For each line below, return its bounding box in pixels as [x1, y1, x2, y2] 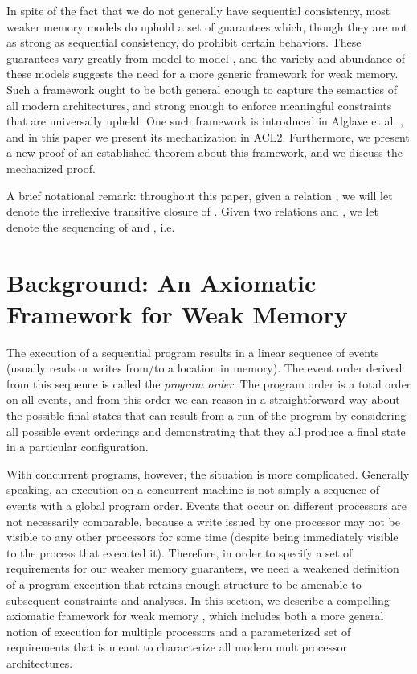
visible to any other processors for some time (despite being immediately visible [6, 528, 399, 545]
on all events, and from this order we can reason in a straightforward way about [6, 391, 400, 408]
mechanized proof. [6, 159, 96, 176]
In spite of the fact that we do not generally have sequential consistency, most [6, 2, 390, 18]
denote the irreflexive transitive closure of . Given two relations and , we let [6, 203, 378, 220]
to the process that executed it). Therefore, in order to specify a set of [6, 544, 353, 561]
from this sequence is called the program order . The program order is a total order [6, 375, 411, 392]
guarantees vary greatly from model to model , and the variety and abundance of [6, 49, 406, 66]
